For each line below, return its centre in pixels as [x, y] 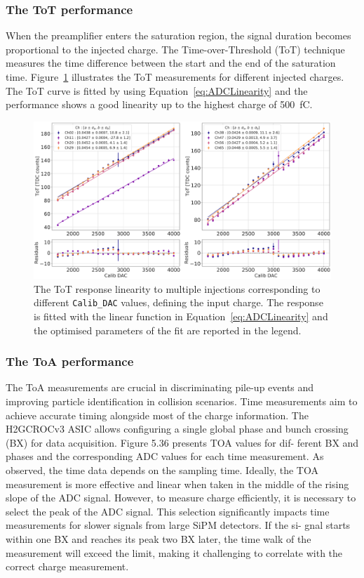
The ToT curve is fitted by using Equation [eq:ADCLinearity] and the [157, 90]
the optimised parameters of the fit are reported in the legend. [168, 330]
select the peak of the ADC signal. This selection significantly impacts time [168, 511]
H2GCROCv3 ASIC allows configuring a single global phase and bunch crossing [177, 429]
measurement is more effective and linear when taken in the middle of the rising [177, 484]
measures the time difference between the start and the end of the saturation [171, 63]
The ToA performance [70, 361]
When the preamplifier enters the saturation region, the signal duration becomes [178, 35]
